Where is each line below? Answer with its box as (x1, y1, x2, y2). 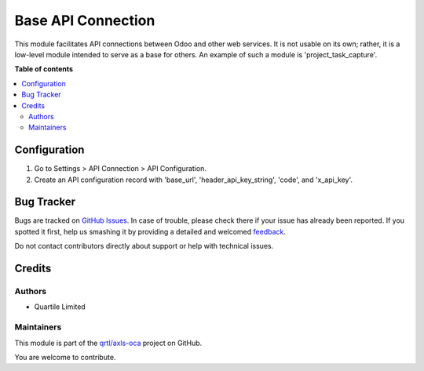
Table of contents (14, 64, 74, 74)
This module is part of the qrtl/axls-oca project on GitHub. (14, 338, 203, 347)
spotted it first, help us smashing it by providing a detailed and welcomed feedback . (14, 227, 287, 236)
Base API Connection (14, 12, 155, 29)
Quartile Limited (34, 302, 86, 311)
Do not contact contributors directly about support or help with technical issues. (14, 242, 274, 251)
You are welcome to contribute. (14, 352, 116, 362)
